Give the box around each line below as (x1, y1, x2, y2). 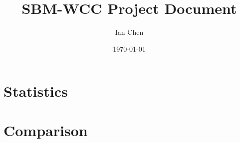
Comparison (3, 120, 88, 140)
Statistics (3, 81, 68, 101)
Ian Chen (115, 27, 144, 37)
